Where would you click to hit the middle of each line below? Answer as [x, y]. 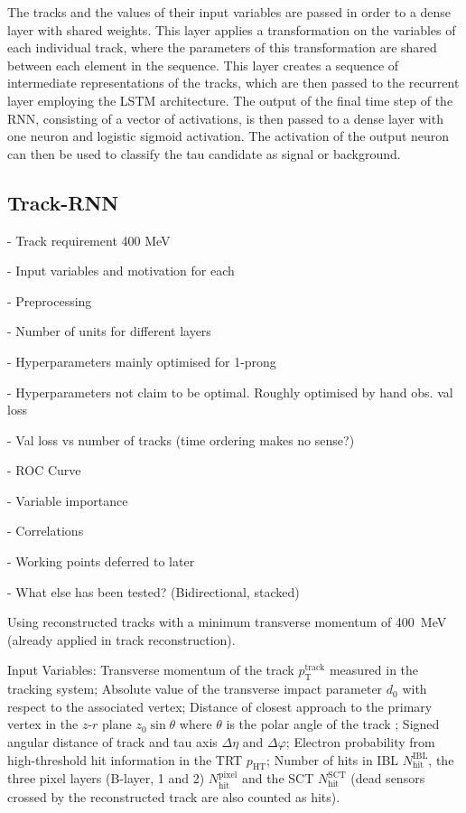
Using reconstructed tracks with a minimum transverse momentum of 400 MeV [227, 622]
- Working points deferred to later [101, 561]
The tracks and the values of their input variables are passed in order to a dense [229, 12]
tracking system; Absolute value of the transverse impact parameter [195, 689]
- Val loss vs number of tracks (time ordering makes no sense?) [181, 439]
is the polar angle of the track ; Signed [333, 724]
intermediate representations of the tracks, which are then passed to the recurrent [233, 83]
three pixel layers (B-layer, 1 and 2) [106, 778]
